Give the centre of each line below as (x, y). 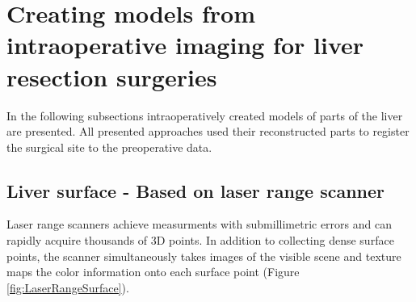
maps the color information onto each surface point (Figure (153, 272)
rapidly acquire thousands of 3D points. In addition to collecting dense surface (200, 240)
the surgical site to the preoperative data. (109, 147)
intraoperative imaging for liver (185, 45)
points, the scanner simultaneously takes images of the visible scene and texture (204, 256)
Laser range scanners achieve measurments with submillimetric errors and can (199, 224)
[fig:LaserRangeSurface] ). (68, 287)
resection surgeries (112, 76)
